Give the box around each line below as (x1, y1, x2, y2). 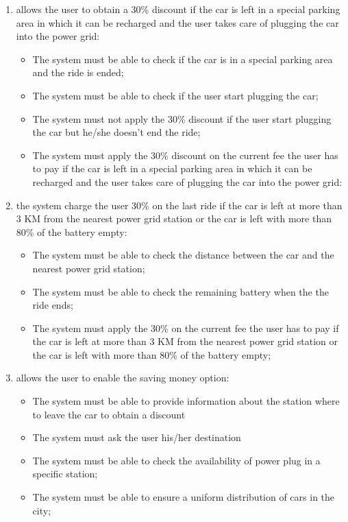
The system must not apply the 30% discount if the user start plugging (32, 111, 332, 126)
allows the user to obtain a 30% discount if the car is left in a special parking (16, 2, 340, 16)
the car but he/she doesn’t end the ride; (32, 125, 201, 139)
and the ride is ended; (32, 65, 124, 80)
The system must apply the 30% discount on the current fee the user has (32, 147, 338, 162)
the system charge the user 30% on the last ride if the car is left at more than (16, 198, 343, 212)
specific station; (32, 466, 98, 481)
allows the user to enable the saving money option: (16, 370, 229, 385)
